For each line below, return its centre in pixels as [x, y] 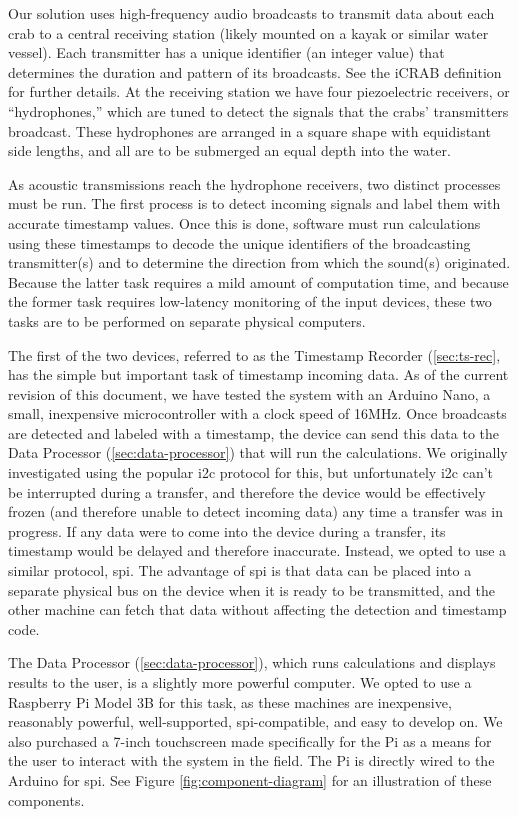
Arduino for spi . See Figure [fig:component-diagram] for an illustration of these [250, 779]
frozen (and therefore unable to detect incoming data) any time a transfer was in [256, 511]
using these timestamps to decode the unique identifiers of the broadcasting [239, 242]
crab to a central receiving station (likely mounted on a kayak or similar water [248, 32]
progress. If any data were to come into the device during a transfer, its [227, 530]
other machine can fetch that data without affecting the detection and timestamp [257, 609]
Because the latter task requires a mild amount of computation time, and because [258, 281]
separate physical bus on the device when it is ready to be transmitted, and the [251, 589]
